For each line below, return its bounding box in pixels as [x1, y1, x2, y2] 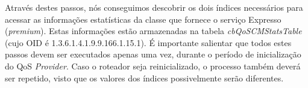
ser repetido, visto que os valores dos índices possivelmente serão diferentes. [5, 71, 284, 84]
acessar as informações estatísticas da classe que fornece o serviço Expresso [5, 13, 281, 25]
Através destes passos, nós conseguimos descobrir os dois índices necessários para [5, 1, 303, 13]
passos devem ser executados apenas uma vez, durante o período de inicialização [5, 48, 301, 60]
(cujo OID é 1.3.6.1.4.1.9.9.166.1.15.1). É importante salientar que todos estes [5, 36, 292, 48]
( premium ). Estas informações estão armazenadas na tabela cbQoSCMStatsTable [5, 25, 302, 37]
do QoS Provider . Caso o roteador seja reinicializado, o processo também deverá [5, 59, 301, 72]
